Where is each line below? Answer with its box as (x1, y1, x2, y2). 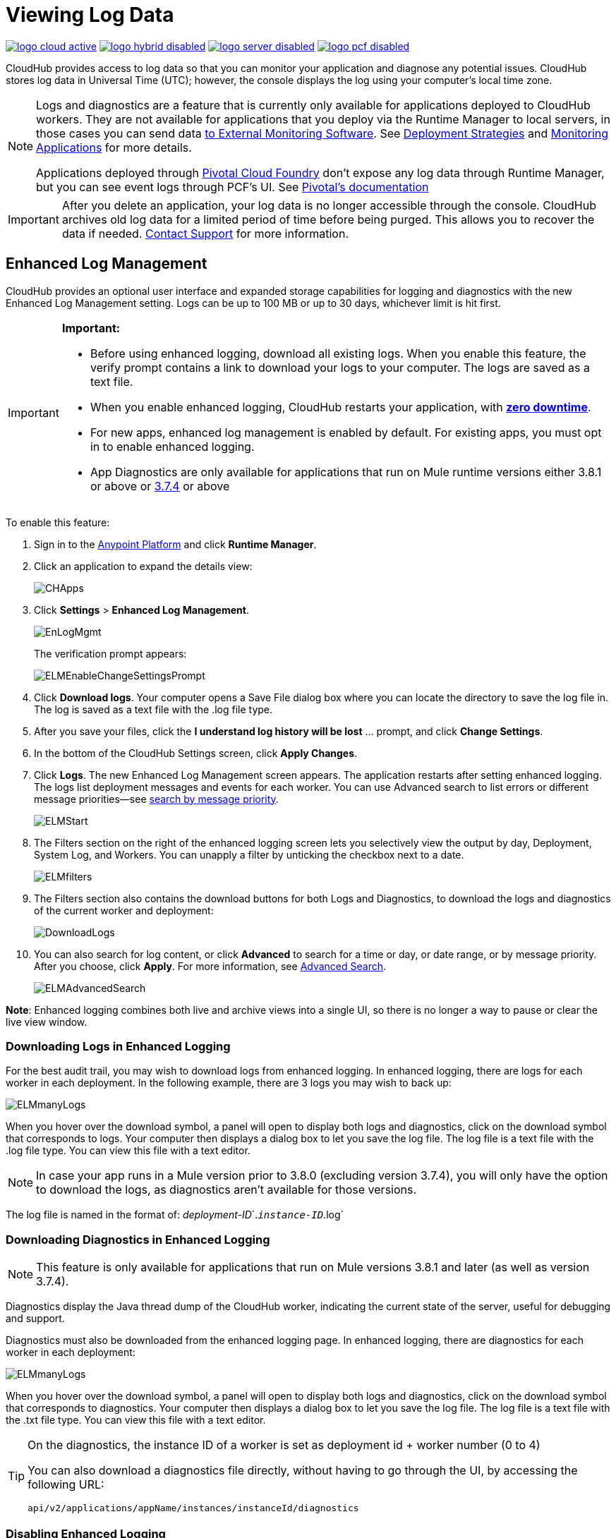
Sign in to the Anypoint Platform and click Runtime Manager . (34, 538, 317, 550)
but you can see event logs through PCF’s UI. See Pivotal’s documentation (36, 179, 429, 194)
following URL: (28, 1477, 104, 1492)
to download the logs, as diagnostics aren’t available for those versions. (36, 1182, 417, 1197)
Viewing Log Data (6, 3, 174, 27)
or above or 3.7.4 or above (90, 478, 230, 493)
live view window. (6, 1015, 87, 1028)
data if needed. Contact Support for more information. (61, 226, 349, 241)
